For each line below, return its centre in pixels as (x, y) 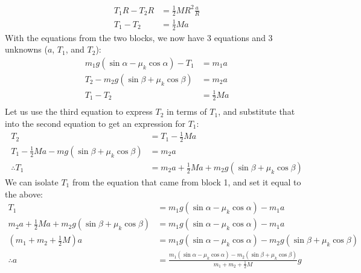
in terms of (187, 111)
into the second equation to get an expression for (95, 123)
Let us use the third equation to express (79, 111)
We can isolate (32, 182)
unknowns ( (26, 49)
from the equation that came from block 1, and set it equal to (187, 182)
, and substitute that (257, 111)
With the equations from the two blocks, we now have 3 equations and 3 (139, 37)
